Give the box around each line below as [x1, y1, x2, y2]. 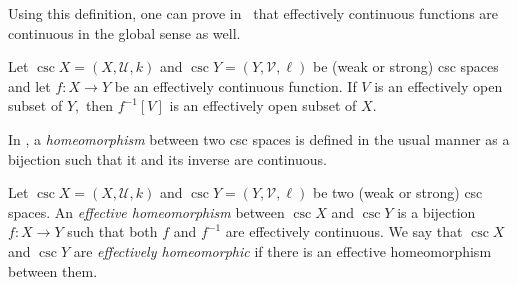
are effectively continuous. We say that [225, 221, 463, 242]
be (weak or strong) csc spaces [312, 56, 499, 77]
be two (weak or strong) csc [312, 182, 483, 203]
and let [8, 75, 51, 96]
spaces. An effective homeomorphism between [8, 201, 285, 222]
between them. [8, 260, 98, 281]
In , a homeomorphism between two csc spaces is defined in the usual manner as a [8, 128, 510, 149]
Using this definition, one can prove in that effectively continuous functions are [8, 3, 499, 23]
